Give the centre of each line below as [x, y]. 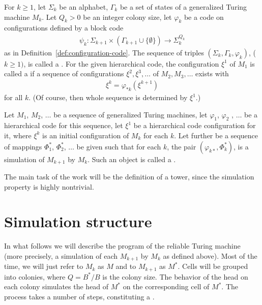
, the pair [182, 146]
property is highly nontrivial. [49, 186]
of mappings [23, 146]
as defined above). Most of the [210, 255]
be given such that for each [119, 146]
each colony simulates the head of [56, 286]
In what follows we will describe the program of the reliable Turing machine [122, 246]
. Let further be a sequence [216, 135]
